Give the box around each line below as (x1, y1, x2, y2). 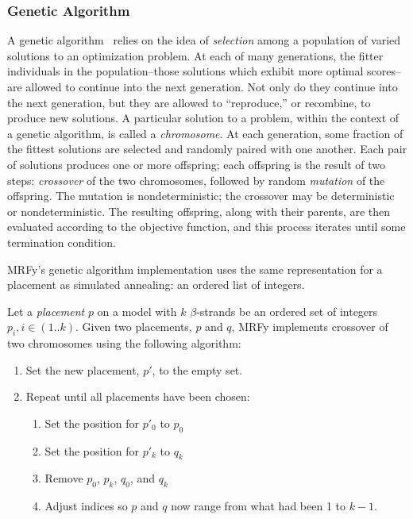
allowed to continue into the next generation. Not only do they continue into (25, 79, 398, 94)
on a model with (97, 302, 177, 319)
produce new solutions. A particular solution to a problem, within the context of (7, 110, 399, 126)
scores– (367, 63, 402, 79)
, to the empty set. (152, 361, 243, 378)
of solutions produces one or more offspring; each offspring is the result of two (7, 156, 385, 172)
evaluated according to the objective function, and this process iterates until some (7, 218, 406, 235)
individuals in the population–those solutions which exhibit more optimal (7, 63, 364, 79)
